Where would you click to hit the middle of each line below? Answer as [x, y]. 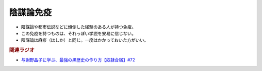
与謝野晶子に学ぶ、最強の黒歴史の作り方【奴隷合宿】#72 [78, 60]
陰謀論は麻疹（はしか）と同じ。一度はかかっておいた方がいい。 [85, 40]
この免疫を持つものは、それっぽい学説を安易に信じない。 [78, 33]
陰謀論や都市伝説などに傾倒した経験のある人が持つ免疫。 [78, 27]
